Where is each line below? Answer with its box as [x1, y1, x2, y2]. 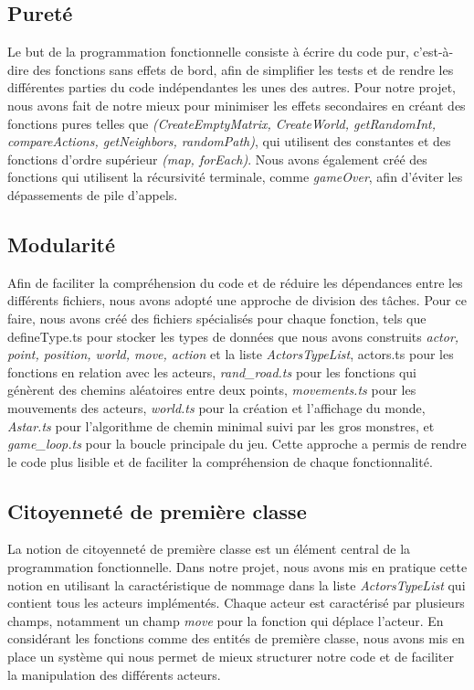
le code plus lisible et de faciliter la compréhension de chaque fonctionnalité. [7, 451, 433, 471]
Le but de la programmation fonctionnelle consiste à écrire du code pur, [7, 42, 409, 61]
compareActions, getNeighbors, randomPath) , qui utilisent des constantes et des [7, 132, 451, 151]
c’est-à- [413, 42, 454, 61]
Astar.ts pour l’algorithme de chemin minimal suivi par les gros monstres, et [7, 416, 435, 435]
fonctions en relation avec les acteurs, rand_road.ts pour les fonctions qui [7, 362, 416, 381]
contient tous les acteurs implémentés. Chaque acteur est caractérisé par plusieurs [7, 593, 465, 612]
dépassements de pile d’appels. [7, 185, 178, 204]
